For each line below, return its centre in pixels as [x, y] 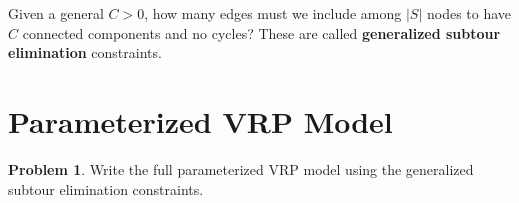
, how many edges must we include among [273, 13]
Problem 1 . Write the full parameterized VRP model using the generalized [241, 168]
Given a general [56, 13]
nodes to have [469, 13]
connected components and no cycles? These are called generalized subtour [261, 32]
